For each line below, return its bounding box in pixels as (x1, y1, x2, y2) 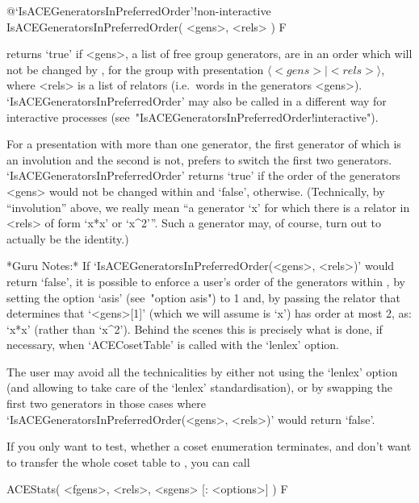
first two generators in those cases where (6, 395, 207, 412)
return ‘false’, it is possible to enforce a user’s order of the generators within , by (6, 272, 405, 289)
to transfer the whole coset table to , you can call (6, 453, 250, 470)
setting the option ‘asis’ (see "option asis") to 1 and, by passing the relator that (6, 289, 400, 306)
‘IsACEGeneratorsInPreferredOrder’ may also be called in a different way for (6, 92, 387, 109)
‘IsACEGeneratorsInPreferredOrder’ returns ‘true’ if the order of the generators (6, 167, 400, 184)
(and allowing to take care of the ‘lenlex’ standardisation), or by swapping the (6, 379, 392, 396)
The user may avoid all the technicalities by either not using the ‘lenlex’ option (6, 363, 398, 380)
